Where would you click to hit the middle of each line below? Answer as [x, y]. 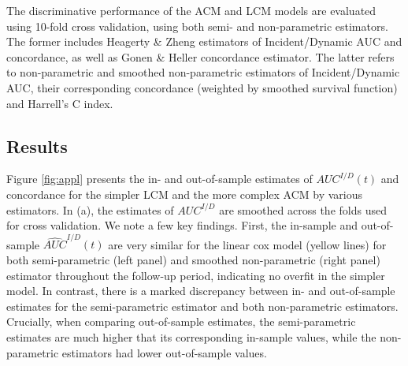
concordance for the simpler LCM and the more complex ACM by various [185, 194]
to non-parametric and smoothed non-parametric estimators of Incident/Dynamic [203, 72]
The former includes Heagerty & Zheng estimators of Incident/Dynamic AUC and [204, 41]
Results [37, 146]
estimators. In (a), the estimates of [90, 209]
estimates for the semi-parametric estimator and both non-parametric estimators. [202, 306]
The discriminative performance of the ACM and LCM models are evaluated [191, 10]
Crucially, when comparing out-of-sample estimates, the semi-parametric [181, 321]
